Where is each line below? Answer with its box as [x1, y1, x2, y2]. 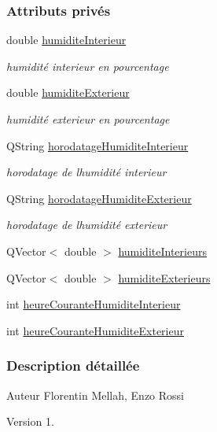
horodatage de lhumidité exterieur [6, 216, 167, 233]
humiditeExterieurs [118, 269, 211, 286]
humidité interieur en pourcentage [6, 57, 169, 74]
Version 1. [6, 413, 54, 430]
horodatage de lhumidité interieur [6, 164, 167, 180]
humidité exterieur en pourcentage [6, 111, 170, 127]
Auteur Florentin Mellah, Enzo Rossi [6, 386, 185, 403]
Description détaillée [6, 356, 140, 375]
